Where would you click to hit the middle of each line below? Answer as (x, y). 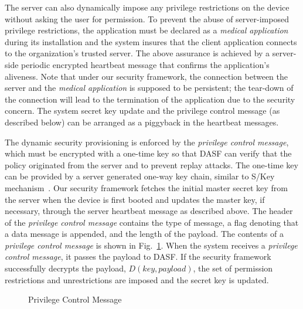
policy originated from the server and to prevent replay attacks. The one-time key (151, 164)
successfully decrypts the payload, (65, 268)
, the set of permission (233, 268)
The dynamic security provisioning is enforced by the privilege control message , (147, 142)
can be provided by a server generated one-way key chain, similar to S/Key (140, 176)
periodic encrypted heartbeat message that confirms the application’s (145, 64)
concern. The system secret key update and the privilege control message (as (142, 111)
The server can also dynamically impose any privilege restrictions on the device (147, 7)
